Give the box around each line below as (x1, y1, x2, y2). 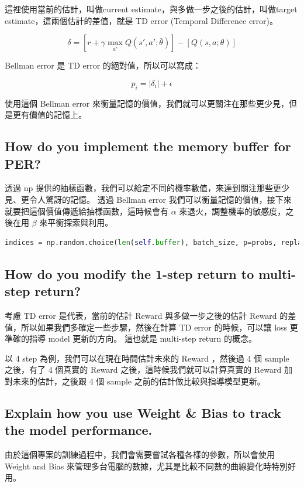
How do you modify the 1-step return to (5, 264, 254, 282)
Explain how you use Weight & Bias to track (5, 403, 282, 421)
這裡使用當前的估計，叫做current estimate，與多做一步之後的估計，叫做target (5, 3, 298, 15)
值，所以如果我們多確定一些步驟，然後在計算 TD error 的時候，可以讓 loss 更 (5, 321, 298, 333)
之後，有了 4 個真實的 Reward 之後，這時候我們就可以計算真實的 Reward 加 (5, 363, 292, 376)
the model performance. (5, 421, 153, 439)
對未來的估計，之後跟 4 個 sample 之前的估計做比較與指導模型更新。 (5, 374, 265, 387)
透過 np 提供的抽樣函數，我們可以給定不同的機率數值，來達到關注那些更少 (5, 182, 289, 194)
